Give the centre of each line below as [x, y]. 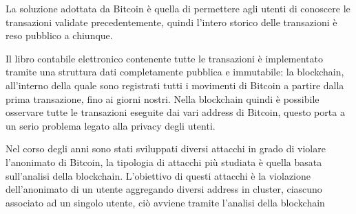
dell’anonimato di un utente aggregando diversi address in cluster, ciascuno [164, 189]
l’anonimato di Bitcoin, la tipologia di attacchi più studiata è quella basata [164, 162]
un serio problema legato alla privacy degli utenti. [111, 125]
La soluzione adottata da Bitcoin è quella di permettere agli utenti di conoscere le [178, 8]
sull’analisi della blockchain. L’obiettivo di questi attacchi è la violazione [158, 175]
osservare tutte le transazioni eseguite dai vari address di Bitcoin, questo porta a [175, 112]
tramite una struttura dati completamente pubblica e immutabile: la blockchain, [175, 72]
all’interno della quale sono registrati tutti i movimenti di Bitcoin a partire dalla [175, 85]
